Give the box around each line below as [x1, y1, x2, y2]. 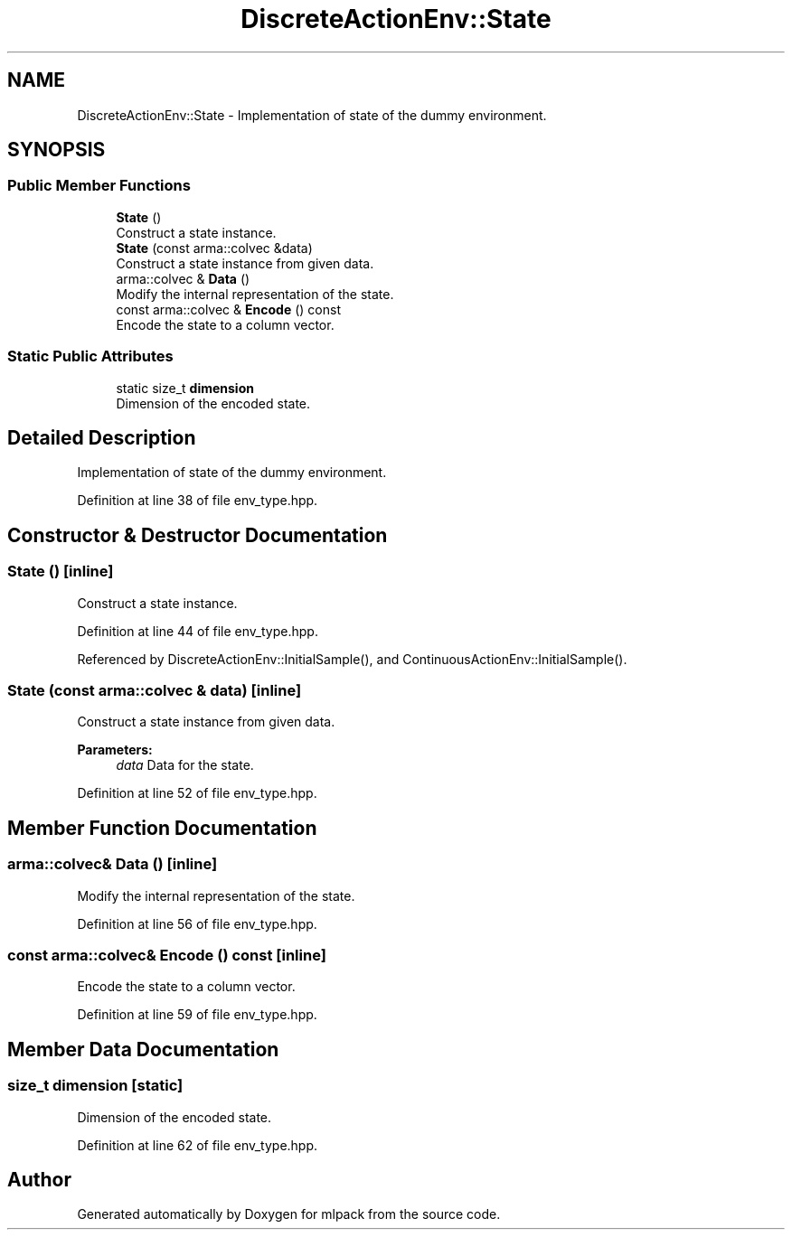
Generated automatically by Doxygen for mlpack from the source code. [77, 1206, 501, 1223]
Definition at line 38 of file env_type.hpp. [77, 492, 318, 509]
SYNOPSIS [7, 138, 106, 162]
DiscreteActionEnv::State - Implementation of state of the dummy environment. [77, 107, 547, 123]
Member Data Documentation [7, 1037, 279, 1061]
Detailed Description [7, 426, 196, 449]
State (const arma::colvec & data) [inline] [7, 681, 302, 699]
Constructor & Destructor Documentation [7, 523, 388, 547]
